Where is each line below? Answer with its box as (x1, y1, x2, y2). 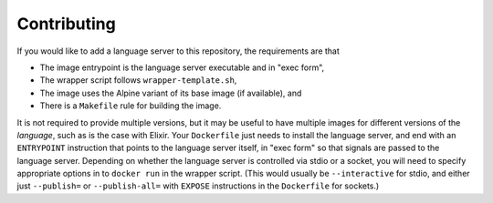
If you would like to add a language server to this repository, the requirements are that (16, 46, 340, 56)
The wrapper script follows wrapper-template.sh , (39, 75, 237, 86)
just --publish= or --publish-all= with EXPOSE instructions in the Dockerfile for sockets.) (16, 180, 380, 191)
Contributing (16, 14, 116, 34)
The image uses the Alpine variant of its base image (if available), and (39, 87, 302, 98)
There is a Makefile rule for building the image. (39, 100, 222, 111)
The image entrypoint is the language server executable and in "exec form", (39, 62, 325, 73)
